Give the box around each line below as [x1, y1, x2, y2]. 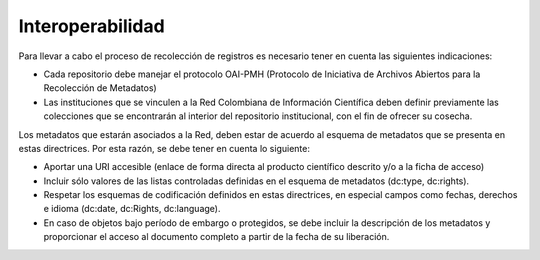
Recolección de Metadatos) [43, 82, 157, 94]
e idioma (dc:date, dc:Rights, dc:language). [43, 203, 221, 215]
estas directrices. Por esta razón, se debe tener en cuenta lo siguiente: [18, 142, 310, 154]
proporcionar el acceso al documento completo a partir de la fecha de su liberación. [43, 231, 390, 243]
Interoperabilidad [18, 15, 165, 37]
